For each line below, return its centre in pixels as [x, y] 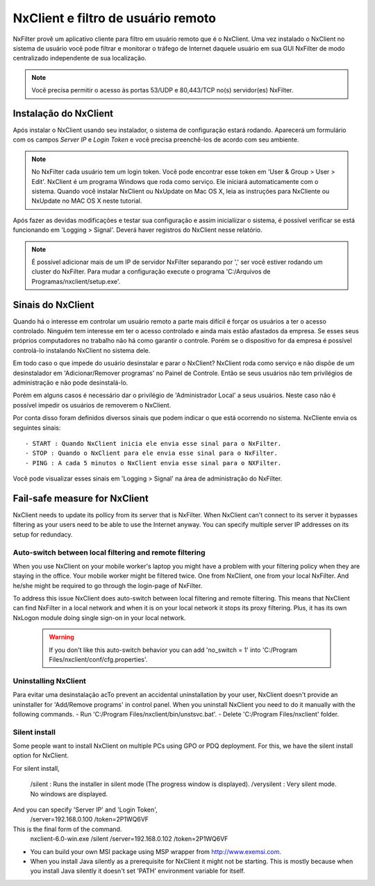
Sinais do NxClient [53, 304]
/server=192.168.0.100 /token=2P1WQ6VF [90, 819]
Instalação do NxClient [63, 114]
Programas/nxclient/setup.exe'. [76, 281]
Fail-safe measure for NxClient [81, 498]
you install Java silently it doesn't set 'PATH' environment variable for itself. [138, 871]
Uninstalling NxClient [50, 680]
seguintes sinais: [37, 428]
